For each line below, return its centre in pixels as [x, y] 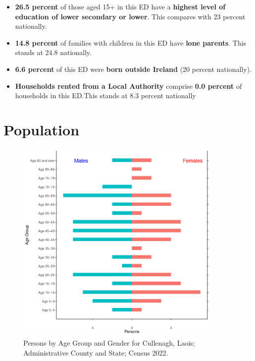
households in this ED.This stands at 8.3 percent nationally [105, 95]
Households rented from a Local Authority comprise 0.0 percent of [128, 86]
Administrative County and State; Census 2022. [96, 353]
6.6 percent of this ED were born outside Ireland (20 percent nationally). [133, 69]
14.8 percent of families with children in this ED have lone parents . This [131, 42]
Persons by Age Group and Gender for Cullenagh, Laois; [109, 343]
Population [42, 129]
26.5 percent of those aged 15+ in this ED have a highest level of [120, 6]
